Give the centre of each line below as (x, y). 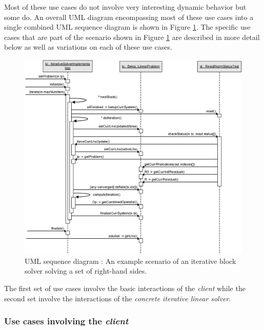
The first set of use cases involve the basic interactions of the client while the (125, 288)
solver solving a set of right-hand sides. (86, 271)
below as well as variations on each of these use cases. (88, 47)
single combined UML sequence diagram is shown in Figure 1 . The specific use (127, 27)
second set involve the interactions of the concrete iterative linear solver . (118, 298)
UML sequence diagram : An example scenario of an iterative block (130, 261)
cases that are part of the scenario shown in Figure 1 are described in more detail (132, 37)
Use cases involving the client (66, 321)
